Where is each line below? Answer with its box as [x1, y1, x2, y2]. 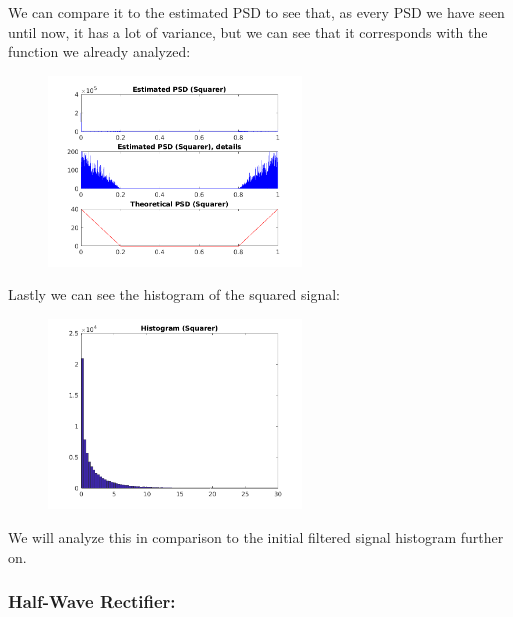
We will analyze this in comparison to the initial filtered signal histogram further [8, 527, 504, 547]
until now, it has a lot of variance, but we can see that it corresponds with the [8, 21, 488, 42]
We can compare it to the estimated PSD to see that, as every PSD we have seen [8, 2, 505, 22]
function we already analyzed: [8, 41, 191, 62]
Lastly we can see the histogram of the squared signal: [8, 284, 340, 305]
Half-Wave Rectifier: [8, 589, 176, 614]
